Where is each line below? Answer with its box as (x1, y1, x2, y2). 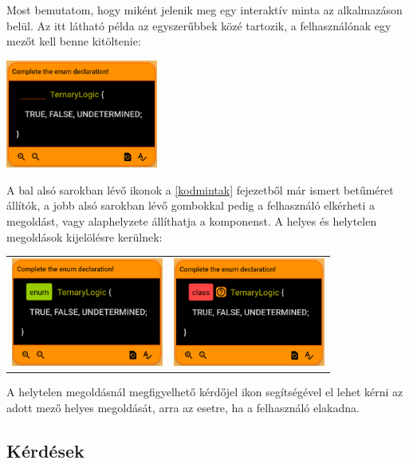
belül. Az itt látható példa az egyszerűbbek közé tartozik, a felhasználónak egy (6, 17, 391, 33)
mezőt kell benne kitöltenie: (6, 33, 141, 49)
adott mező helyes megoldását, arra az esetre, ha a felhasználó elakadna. (6, 399, 360, 415)
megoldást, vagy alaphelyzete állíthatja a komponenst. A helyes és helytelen (6, 213, 377, 230)
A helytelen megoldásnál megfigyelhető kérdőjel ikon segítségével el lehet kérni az (6, 383, 403, 400)
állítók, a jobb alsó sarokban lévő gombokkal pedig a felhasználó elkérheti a (6, 197, 375, 214)
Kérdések (6, 438, 85, 462)
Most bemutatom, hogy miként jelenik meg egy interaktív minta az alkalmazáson (6, 2, 403, 18)
